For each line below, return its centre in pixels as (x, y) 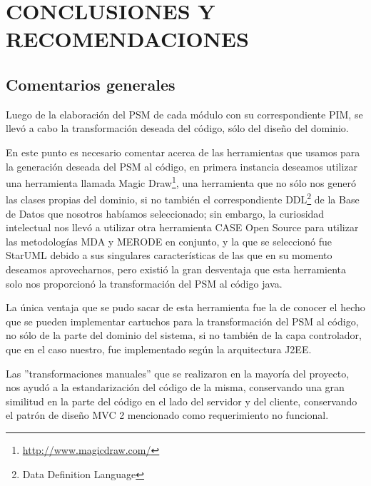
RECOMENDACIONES (127, 39)
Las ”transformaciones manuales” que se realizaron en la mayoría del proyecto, (178, 373)
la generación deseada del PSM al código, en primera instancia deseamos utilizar (182, 166)
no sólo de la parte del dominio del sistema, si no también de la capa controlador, (184, 335)
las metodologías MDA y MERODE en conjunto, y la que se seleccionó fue (169, 241)
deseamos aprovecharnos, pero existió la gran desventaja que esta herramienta (176, 269)
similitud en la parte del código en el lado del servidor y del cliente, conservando (182, 401)
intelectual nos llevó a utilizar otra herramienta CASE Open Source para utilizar (182, 227)
